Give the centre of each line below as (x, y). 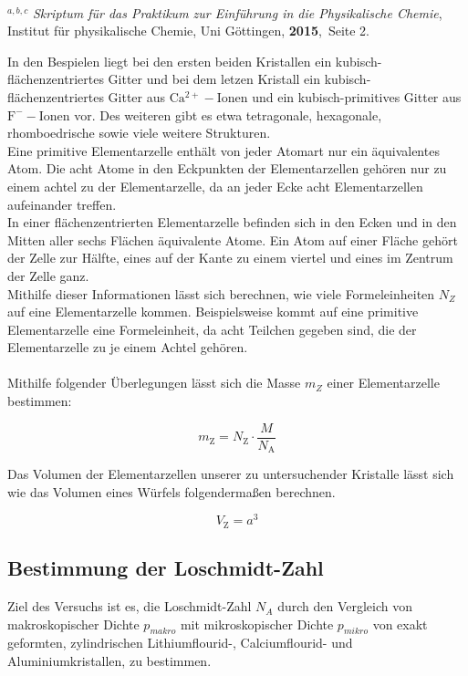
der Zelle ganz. (48, 275)
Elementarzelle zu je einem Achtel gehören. (128, 347)
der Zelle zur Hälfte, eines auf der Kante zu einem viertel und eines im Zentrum (230, 258)
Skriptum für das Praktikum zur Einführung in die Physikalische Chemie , (237, 12)
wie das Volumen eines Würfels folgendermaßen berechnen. (172, 491)
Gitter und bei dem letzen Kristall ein (214, 79)
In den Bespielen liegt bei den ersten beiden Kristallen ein (170, 61)
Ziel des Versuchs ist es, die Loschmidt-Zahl (130, 606)
